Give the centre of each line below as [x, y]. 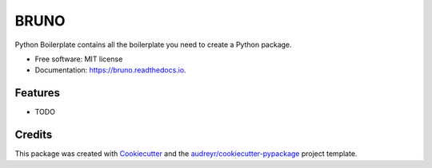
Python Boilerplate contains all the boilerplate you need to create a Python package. [153, 45]
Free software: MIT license [79, 59]
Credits [34, 135]
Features [37, 93]
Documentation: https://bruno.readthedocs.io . [111, 70]
